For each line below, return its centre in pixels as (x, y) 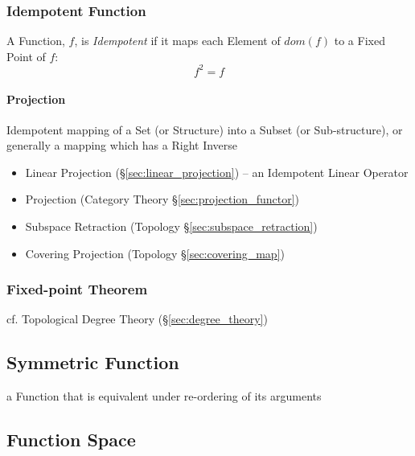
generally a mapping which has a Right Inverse (122, 145)
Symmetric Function (93, 362)
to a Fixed (360, 41)
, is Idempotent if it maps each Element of (177, 41)
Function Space (71, 440)
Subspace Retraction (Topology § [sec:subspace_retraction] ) (171, 226)
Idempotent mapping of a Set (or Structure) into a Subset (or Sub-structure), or (205, 129)
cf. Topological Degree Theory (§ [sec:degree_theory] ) (137, 319)
